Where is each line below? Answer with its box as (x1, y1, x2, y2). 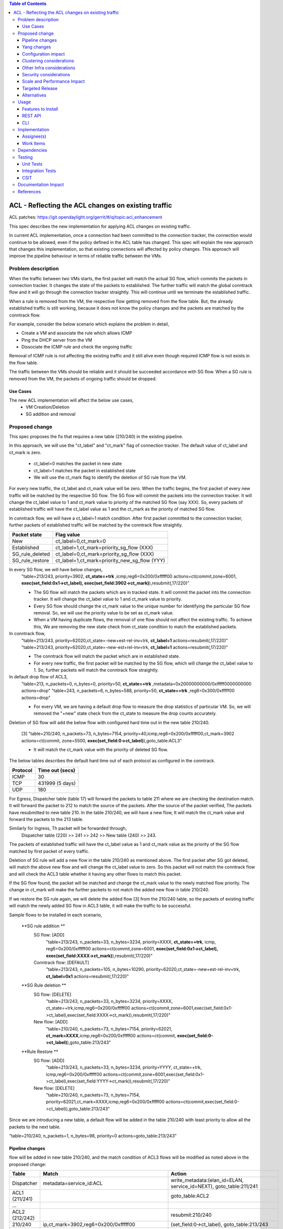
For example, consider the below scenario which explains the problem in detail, (9, 321, 170, 327)
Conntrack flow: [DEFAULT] (33, 959, 89, 966)
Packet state (12, 531, 42, 538)
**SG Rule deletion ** (21, 982, 66, 988)
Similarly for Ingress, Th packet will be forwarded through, (9, 825, 127, 831)
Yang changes (22, 44, 51, 50)
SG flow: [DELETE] (33, 991, 72, 997)
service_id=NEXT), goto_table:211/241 (170, 1183, 258, 1190)
